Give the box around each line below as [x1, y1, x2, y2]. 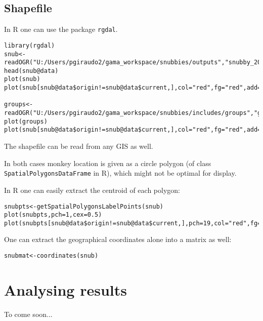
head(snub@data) [4, 67, 59, 74]
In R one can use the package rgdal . [4, 24, 118, 34]
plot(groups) [4, 117, 48, 125]
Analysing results [4, 279, 127, 300]
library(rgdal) [4, 42, 55, 49]
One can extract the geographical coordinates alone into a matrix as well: [4, 234, 232, 245]
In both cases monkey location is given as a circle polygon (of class [4, 157, 211, 168]
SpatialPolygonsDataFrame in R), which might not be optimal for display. [4, 168, 237, 178]
